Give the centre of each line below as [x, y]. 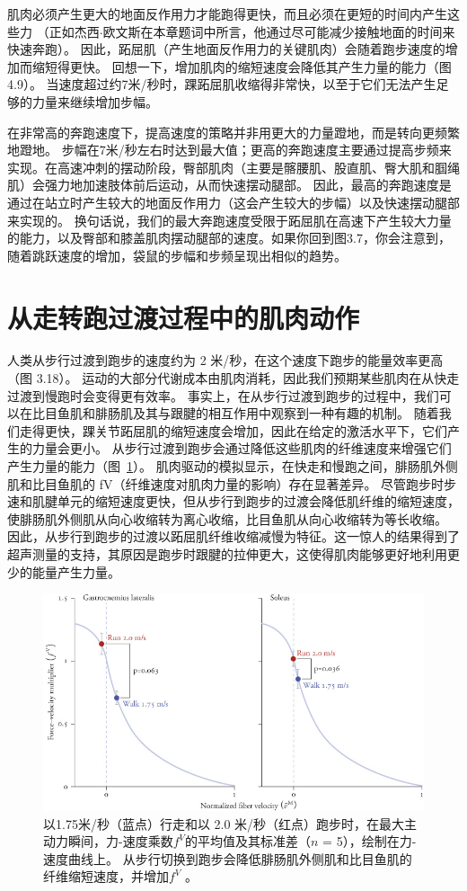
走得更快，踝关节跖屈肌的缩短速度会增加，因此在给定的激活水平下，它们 [233, 430]
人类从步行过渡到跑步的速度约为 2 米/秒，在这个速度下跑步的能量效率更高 [225, 360]
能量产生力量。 [76, 571]
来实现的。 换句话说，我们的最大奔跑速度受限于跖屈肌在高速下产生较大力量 [229, 220]
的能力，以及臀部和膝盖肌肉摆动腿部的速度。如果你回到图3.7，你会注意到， [229, 238]
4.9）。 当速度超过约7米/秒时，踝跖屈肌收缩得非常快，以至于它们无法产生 [222, 84]
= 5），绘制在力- [370, 841]
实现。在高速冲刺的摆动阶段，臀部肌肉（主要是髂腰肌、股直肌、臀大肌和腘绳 [233, 167]
